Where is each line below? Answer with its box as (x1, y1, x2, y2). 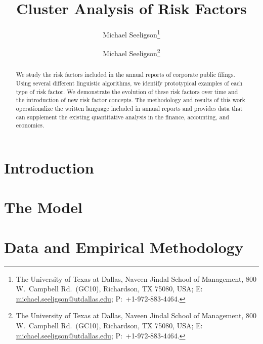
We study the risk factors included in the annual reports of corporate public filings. (16, 70, 235, 79)
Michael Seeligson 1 (103, 28, 160, 39)
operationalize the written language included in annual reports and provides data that (16, 104, 243, 113)
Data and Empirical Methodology (4, 236, 243, 257)
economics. (16, 121, 45, 130)
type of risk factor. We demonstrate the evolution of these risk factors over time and (16, 87, 238, 96)
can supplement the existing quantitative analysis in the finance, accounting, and (16, 112, 229, 121)
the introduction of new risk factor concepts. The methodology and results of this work (16, 96, 245, 104)
